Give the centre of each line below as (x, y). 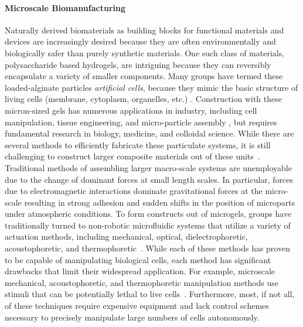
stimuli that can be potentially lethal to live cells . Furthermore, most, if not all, (150, 294)
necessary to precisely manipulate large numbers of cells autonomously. (132, 317)
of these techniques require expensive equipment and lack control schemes (137, 306)
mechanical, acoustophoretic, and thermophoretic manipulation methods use (142, 282)
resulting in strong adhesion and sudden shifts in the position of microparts (160, 202)
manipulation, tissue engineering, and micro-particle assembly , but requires (141, 122)
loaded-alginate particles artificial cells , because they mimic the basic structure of (151, 87)
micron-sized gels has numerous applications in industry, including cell (131, 110)
